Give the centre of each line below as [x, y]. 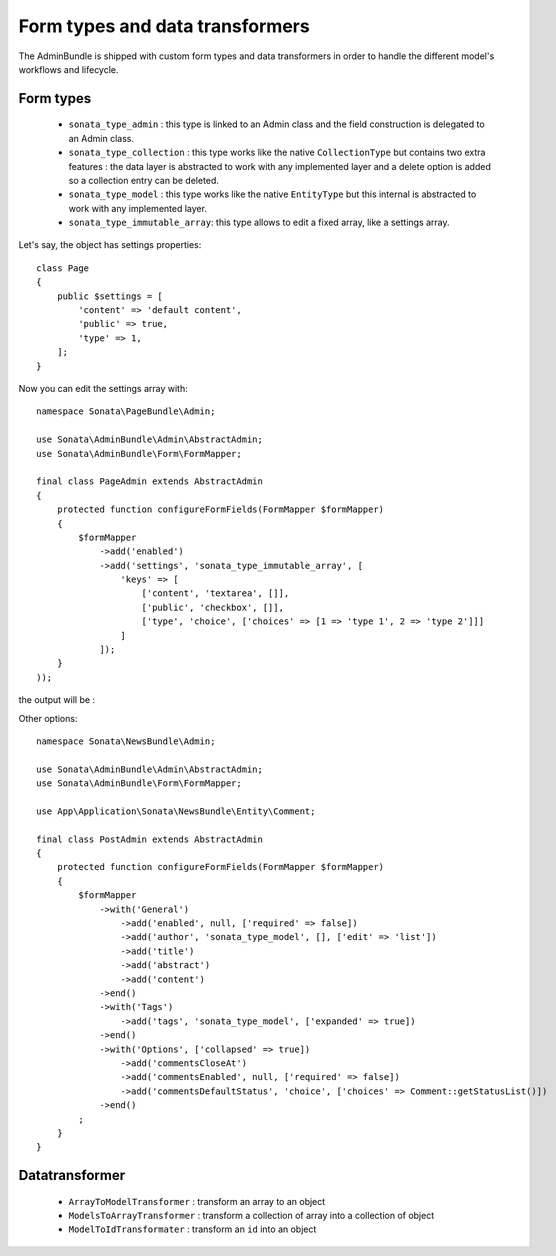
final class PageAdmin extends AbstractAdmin [150, 481]
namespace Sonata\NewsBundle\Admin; [126, 741]
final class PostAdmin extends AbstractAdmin [150, 839]
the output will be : [56, 700]
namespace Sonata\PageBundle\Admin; [126, 411]
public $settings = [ [110, 296]
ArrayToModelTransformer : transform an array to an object [197, 1201]
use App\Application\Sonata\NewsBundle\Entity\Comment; [176, 811]
